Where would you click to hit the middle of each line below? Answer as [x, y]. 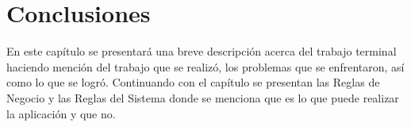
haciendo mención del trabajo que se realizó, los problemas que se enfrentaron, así [205, 66]
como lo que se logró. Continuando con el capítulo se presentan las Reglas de [193, 82]
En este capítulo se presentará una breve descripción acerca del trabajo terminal [202, 51]
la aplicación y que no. [61, 113]
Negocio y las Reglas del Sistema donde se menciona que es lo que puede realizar [203, 97]
